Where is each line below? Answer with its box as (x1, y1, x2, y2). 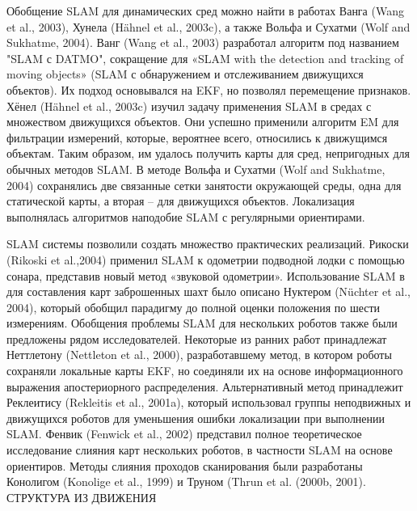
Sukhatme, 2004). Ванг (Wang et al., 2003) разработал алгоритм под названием (6, 34, 399, 51)
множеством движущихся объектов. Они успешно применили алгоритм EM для (6, 113, 399, 130)
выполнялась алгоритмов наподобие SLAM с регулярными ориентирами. (6, 208, 365, 225)
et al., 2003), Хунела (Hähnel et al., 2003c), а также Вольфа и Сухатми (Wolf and (6, 18, 411, 35)
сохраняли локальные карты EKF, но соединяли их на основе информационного (6, 362, 403, 379)
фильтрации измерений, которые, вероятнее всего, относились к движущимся (6, 129, 388, 146)
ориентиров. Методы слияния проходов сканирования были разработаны (6, 457, 363, 474)
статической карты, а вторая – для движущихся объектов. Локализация (6, 192, 355, 209)
